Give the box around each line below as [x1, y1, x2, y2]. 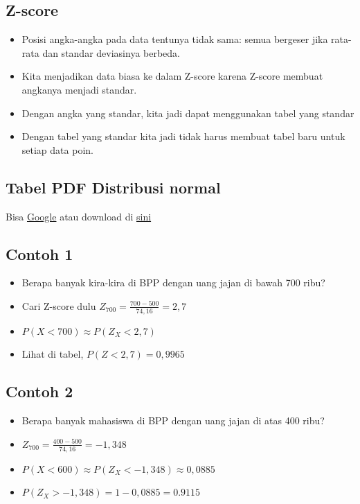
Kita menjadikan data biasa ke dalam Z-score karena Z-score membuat [21, 69, 323, 83]
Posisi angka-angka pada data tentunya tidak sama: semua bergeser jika [21, 32, 328, 46]
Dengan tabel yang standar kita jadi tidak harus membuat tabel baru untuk [21, 129, 345, 144]
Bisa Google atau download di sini [6, 209, 152, 223]
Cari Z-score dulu [21, 298, 96, 313]
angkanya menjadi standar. [21, 82, 137, 96]
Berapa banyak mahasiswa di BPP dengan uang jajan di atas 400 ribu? [21, 413, 325, 428]
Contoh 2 [6, 381, 73, 402]
